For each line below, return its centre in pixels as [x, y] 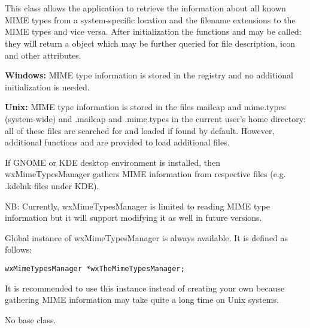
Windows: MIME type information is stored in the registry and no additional [149, 75]
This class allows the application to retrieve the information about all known [145, 8]
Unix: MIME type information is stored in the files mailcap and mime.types [145, 107]
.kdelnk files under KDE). [52, 185]
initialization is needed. [47, 86]
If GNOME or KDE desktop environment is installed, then [113, 162]
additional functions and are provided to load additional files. [117, 142]
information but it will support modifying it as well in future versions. [133, 218]
